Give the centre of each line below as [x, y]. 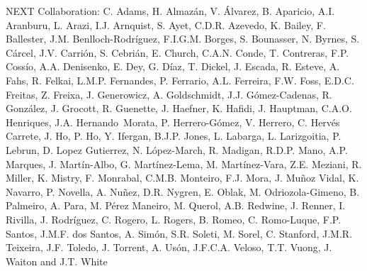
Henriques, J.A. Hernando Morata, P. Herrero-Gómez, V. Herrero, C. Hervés [173, 122]
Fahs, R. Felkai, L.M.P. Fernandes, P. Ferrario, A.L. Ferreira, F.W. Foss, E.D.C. [180, 80]
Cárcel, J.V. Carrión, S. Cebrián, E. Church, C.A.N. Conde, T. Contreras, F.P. [177, 52]
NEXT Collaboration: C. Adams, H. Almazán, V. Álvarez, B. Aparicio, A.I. [170, 11]
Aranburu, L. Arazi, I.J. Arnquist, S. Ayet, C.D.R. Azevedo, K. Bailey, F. [166, 24]
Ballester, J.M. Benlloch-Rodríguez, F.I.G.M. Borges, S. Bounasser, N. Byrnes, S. [183, 39]
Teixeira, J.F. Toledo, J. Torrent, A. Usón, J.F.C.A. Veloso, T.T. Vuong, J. [169, 247]
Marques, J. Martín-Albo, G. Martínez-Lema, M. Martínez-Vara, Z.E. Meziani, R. [184, 164]
